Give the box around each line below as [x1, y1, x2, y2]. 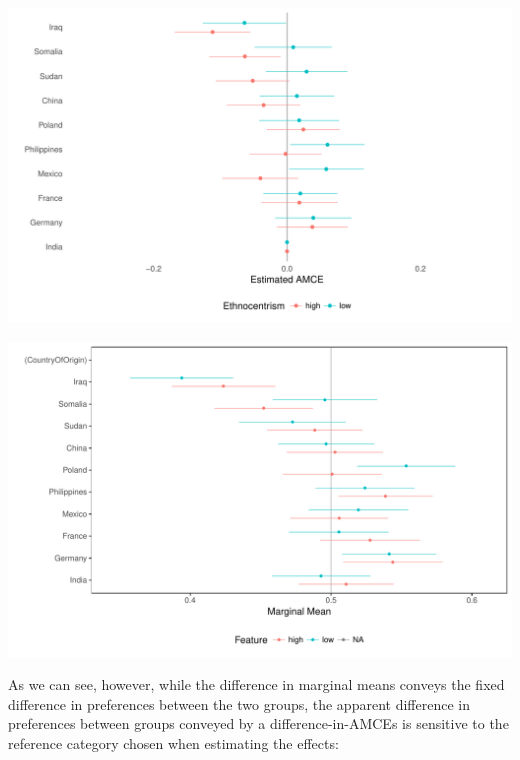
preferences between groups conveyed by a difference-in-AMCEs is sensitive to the [8, 713, 509, 734]
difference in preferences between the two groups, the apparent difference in [8, 693, 470, 714]
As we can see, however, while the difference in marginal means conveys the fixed [8, 674, 505, 695]
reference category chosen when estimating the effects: [8, 732, 339, 753]
